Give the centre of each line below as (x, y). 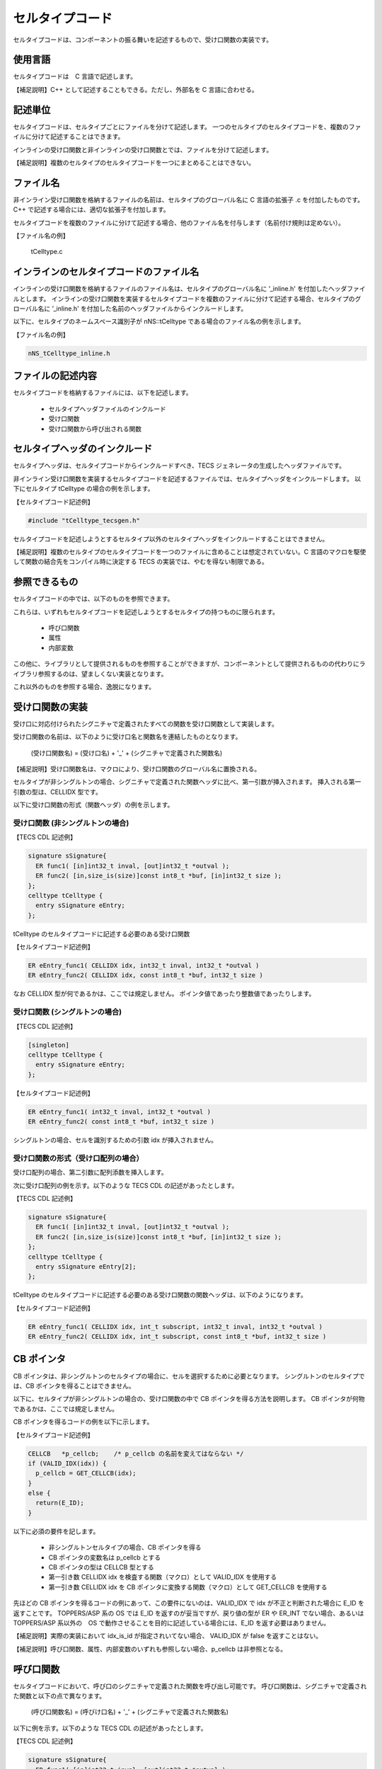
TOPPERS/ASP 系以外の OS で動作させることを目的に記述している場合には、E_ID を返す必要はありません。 (172, 1623)
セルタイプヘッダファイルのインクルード (107, 409)
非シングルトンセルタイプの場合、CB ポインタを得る (125, 1548)
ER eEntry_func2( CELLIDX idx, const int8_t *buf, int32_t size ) (145, 975)
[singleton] (49, 1045)
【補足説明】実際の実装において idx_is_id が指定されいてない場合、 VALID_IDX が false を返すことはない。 (167, 1636)
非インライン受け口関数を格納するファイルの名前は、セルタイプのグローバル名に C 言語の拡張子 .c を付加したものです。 (189, 200)
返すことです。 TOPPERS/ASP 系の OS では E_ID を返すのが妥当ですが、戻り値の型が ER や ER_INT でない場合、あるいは (189, 1613)
